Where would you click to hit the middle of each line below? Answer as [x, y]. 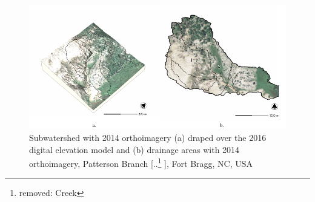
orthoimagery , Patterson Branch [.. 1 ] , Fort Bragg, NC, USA [141, 162]
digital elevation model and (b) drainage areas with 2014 [134, 149]
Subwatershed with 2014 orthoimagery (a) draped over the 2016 [148, 137]
